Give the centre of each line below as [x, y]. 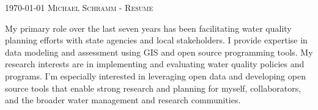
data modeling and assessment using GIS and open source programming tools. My [159, 52]
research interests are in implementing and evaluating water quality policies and [155, 64]
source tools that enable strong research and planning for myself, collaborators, [153, 88]
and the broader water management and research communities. [123, 100]
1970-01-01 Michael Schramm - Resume [79, 7]
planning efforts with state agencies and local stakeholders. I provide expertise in [156, 40]
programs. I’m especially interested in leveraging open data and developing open [155, 75]
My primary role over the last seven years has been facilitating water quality [148, 28]
